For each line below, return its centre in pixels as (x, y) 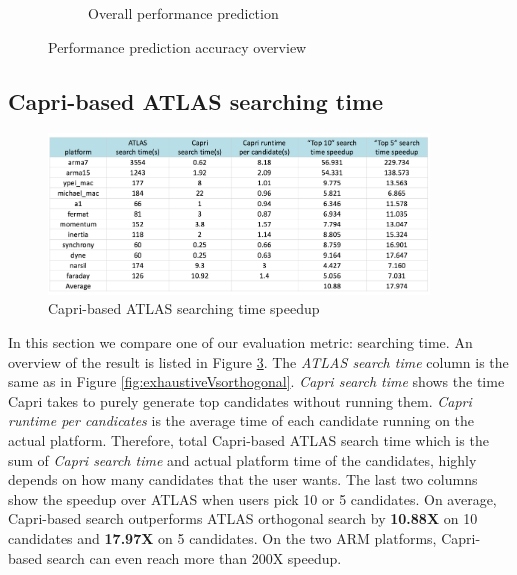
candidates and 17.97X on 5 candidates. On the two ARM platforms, (222, 538)
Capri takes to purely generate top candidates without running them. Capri (240, 400)
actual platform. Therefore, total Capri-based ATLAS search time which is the (248, 440)
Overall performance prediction (183, 13)
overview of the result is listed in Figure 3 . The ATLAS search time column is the (258, 361)
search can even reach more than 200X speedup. (194, 557)
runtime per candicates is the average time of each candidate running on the (241, 420)
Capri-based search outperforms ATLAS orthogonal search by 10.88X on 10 (243, 518)
